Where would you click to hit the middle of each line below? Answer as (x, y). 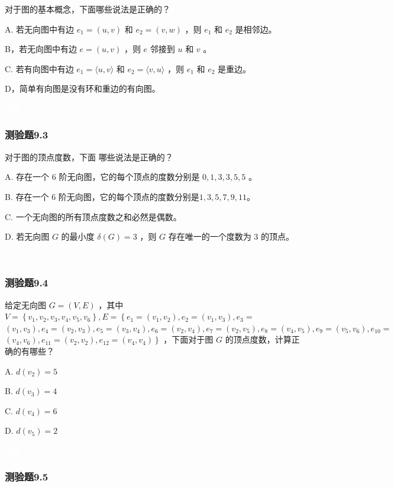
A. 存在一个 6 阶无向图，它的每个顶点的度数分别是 (102, 177)
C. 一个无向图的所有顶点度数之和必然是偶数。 (93, 216)
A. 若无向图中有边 (40, 29)
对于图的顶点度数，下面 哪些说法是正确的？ (89, 157)
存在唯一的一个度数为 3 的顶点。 (231, 236)
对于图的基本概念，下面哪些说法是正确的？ (88, 9)
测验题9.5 (27, 477)
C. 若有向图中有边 (39, 68)
